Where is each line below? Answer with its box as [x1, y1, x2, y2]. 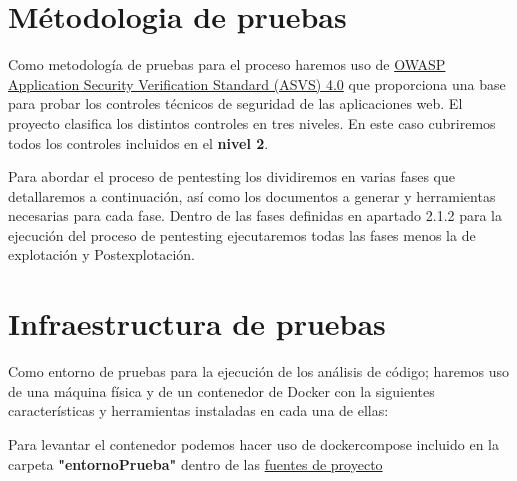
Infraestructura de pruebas [8, 303, 386, 344]
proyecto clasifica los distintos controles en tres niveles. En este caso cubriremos [8, 112, 496, 133]
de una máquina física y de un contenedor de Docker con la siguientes [8, 380, 435, 401]
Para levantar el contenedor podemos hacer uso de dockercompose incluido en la [8, 433, 499, 454]
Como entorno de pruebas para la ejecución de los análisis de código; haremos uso [8, 361, 510, 382]
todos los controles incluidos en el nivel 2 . [8, 132, 269, 153]
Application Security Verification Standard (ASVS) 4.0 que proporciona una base [8, 73, 506, 94]
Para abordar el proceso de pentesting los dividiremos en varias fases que [8, 166, 456, 187]
